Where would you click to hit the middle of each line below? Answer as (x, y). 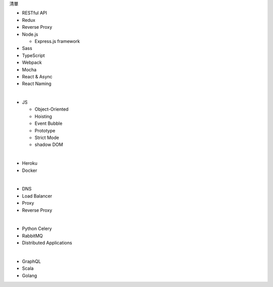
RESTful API (35, 13)
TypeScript (33, 55)
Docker (30, 170)
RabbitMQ (32, 235)
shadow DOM (49, 145)
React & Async (37, 76)
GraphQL (32, 261)
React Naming (37, 84)
